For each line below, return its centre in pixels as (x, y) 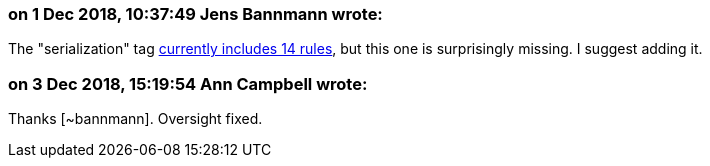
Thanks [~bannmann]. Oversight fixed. (135, 119)
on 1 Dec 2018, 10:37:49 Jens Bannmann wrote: (195, 14)
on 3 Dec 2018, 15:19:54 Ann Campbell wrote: (188, 83)
